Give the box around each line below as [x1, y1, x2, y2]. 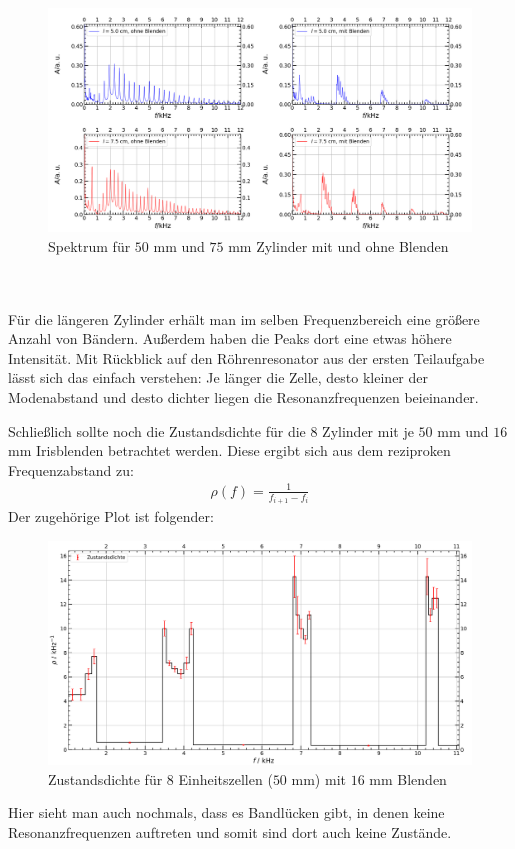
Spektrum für [48, 235, 131, 256]
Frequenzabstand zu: [8, 459, 134, 480]
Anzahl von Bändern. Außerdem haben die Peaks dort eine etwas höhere [8, 328, 452, 349]
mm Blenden [369, 768, 447, 789]
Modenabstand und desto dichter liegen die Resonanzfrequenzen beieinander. [8, 386, 479, 407]
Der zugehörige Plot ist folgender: [8, 506, 214, 527]
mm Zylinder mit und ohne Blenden [228, 235, 449, 256]
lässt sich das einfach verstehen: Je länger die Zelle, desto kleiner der [8, 367, 428, 388]
